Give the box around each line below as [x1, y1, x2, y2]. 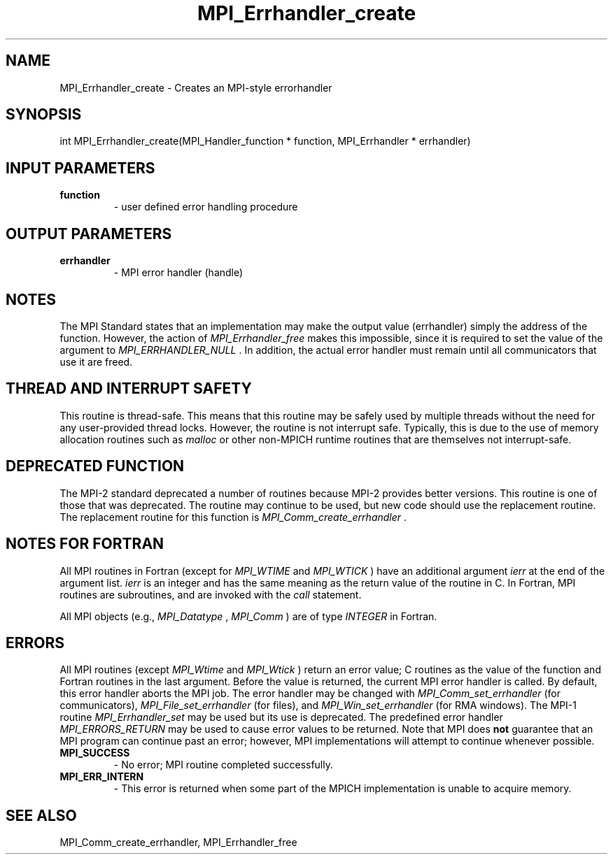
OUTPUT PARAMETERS [6, 224, 172, 243]
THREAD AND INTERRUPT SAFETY [6, 380, 252, 398]
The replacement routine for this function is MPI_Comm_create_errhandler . [59, 510, 407, 523]
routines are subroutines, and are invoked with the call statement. [59, 588, 362, 601]
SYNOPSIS [6, 106, 82, 124]
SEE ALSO [6, 806, 77, 824]
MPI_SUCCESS [59, 747, 130, 759]
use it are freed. [59, 355, 133, 368]
